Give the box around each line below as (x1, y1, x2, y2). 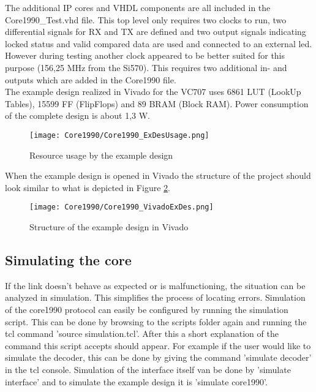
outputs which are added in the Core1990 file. (5, 73, 176, 86)
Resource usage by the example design (29, 148, 173, 161)
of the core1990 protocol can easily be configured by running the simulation (5, 303, 288, 316)
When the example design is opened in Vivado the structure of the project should (5, 169, 311, 182)
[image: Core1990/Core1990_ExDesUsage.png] (29, 130, 209, 140)
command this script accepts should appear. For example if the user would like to (5, 339, 311, 352)
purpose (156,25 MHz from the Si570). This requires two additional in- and (5, 61, 287, 73)
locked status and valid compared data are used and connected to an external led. (5, 37, 312, 50)
